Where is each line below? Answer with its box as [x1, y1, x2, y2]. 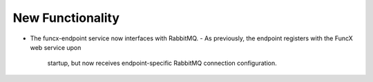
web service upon [30, 43, 82, 51]
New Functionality [12, 10, 120, 25]
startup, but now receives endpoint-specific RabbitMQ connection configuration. [47, 59, 277, 68]
